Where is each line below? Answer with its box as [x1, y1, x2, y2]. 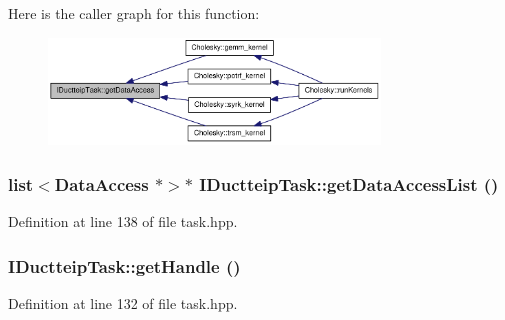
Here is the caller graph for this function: [8, 3, 260, 23]
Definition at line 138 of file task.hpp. [8, 211, 238, 232]
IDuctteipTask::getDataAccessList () [199, 172, 499, 196]
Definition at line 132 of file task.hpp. [8, 293, 238, 314]
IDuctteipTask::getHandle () [8, 253, 241, 278]
